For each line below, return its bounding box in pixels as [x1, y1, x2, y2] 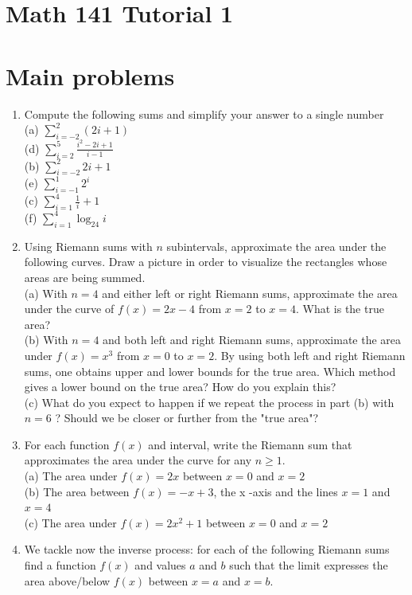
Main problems [6, 59, 175, 92]
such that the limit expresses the [229, 557, 388, 573]
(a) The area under [24, 468, 118, 484]
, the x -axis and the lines [213, 483, 338, 499]
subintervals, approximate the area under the [166, 237, 387, 254]
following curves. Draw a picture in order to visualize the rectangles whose [24, 253, 387, 270]
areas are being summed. [24, 268, 146, 285]
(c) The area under [24, 514, 117, 530]
